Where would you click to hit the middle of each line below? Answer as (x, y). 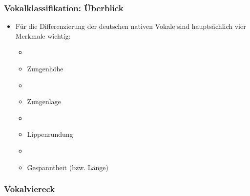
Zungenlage (44, 101)
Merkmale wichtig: (43, 35)
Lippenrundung (50, 134)
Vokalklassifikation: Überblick (64, 8)
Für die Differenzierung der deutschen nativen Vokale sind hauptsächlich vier (131, 26)
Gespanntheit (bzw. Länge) (68, 167)
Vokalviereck (30, 189)
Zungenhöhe (45, 68)
